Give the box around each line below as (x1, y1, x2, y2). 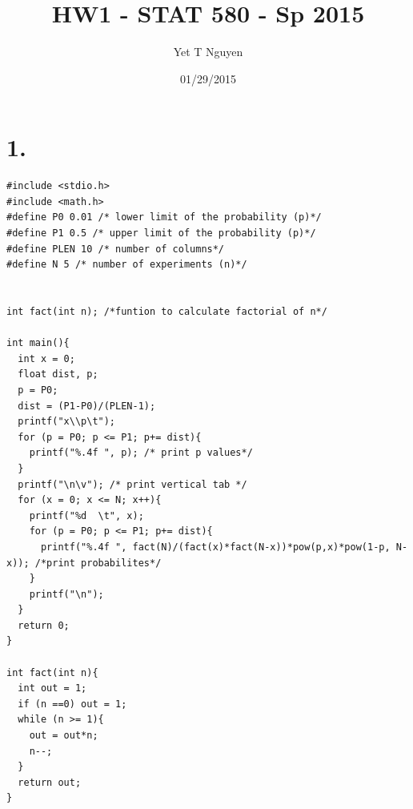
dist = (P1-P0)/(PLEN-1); (18, 400, 156, 412)
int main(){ (6, 337, 70, 349)
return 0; (18, 619, 70, 631)
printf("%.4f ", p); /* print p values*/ (29, 447, 253, 459)
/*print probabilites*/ (34, 557, 162, 569)
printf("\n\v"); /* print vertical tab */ (18, 478, 247, 490)
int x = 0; (18, 352, 75, 364)
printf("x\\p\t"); (18, 416, 116, 428)
